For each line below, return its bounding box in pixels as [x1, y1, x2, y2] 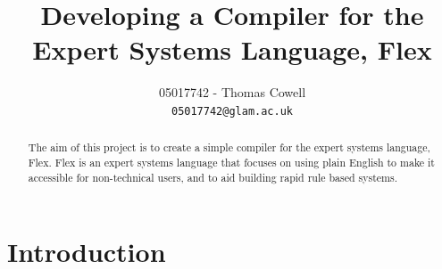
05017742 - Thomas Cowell [158, 83, 306, 102]
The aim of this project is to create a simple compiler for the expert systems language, [28, 140, 430, 155]
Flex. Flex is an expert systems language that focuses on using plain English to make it [28, 155, 435, 170]
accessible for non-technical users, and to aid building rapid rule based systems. [28, 169, 397, 184]
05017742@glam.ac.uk [171, 104, 294, 118]
